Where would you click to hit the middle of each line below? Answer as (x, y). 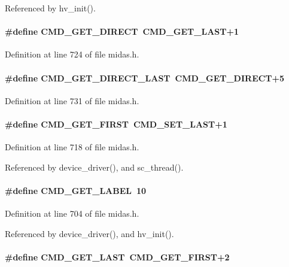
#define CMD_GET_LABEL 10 (76, 190)
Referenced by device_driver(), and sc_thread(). (94, 167)
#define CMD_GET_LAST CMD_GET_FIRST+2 (117, 257)
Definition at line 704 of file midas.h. (72, 213)
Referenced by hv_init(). (50, 8)
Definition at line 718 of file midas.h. (72, 147)
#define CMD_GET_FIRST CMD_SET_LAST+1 (116, 124)
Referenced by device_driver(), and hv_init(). (89, 233)
